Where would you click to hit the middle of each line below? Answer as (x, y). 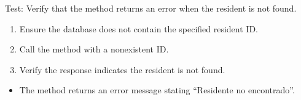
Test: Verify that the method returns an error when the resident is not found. (151, 8)
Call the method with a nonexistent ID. (94, 49)
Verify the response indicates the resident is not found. (122, 69)
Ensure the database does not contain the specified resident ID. (139, 28)
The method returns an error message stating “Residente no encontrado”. (157, 90)
